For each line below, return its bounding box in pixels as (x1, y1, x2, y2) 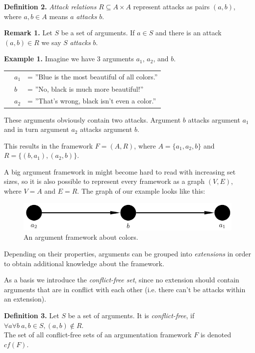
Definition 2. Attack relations (4, 1, 97, 11)
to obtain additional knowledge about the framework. (4, 258, 164, 268)
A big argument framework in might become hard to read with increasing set (4, 166, 236, 176)
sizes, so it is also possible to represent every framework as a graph (4, 176, 205, 186)
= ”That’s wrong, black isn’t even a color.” (27, 96, 156, 106)
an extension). (4, 294, 47, 304)
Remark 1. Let (4, 27, 52, 38)
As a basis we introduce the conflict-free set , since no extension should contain (4, 275, 239, 285)
